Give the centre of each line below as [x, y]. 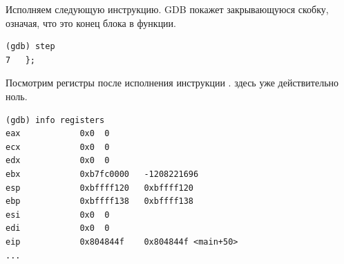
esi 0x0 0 [58, 215]
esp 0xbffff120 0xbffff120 [100, 188]
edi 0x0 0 [58, 228]
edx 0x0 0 [58, 161]
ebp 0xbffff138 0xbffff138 [100, 201]
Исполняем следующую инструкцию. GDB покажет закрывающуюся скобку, [167, 9]
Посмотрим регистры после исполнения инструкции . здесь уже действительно [172, 83]
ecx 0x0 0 [58, 147]
